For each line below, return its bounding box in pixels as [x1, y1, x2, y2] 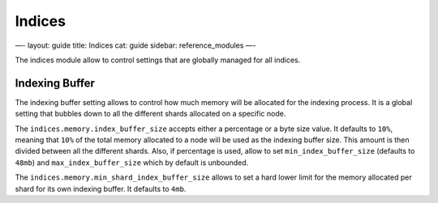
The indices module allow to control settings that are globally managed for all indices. [15, 55, 301, 65]
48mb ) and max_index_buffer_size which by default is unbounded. [15, 158, 249, 167]
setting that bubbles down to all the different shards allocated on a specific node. [15, 109, 286, 119]
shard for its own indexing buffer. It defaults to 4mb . [15, 184, 187, 193]
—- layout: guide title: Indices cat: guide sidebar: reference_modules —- [15, 40, 256, 50]
